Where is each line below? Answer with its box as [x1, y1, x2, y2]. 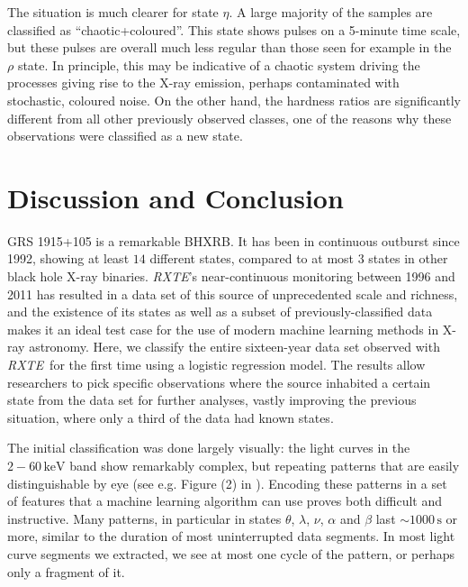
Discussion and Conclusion [7, 179, 344, 216]
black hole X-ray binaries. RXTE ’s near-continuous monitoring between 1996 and [7, 267, 455, 286]
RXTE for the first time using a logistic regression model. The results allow [7, 355, 426, 374]
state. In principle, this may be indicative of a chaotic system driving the [17, 55, 420, 74]
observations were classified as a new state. [7, 126, 243, 145]
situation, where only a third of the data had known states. [7, 408, 334, 426]
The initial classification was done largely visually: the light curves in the [7, 438, 410, 457]
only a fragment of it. [7, 562, 125, 581]
